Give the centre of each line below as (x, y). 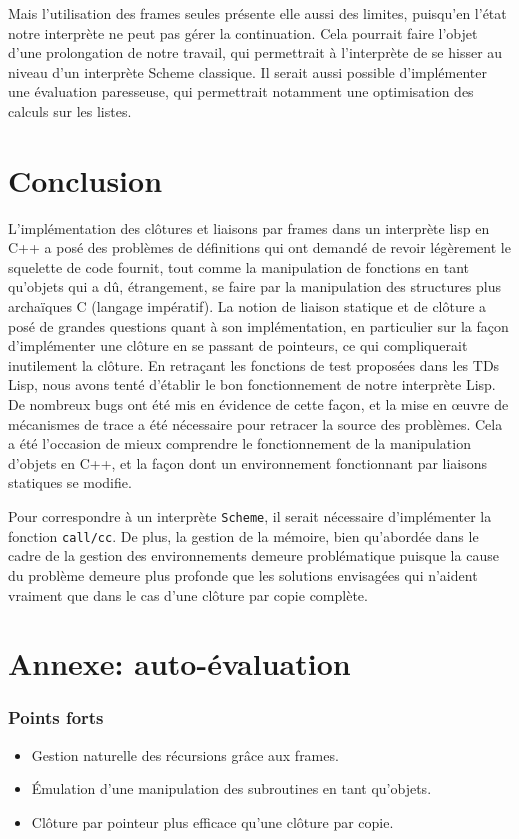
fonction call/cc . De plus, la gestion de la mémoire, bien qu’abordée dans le (243, 535)
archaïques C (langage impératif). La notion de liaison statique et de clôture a (247, 306)
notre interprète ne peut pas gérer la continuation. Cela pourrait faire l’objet (243, 32)
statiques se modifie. (70, 482)
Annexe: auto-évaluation (179, 663)
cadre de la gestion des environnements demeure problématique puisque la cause (253, 555)
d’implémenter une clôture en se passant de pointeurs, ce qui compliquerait (238, 345)
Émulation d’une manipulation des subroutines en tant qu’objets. (231, 788)
